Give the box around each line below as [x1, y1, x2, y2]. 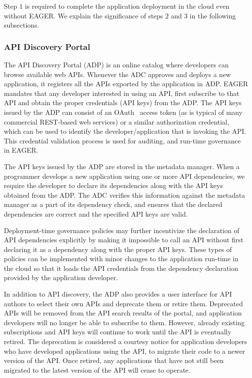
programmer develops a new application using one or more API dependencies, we [4, 171, 245, 181]
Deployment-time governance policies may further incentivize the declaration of [4, 225, 239, 235]
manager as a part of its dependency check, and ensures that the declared [4, 199, 222, 209]
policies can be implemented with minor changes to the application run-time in [4, 253, 239, 264]
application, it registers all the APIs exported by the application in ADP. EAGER [4, 79, 248, 89]
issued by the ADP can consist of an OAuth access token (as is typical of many [4, 107, 243, 117]
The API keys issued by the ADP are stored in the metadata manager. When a [4, 161, 240, 171]
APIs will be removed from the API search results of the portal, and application [4, 308, 242, 318]
